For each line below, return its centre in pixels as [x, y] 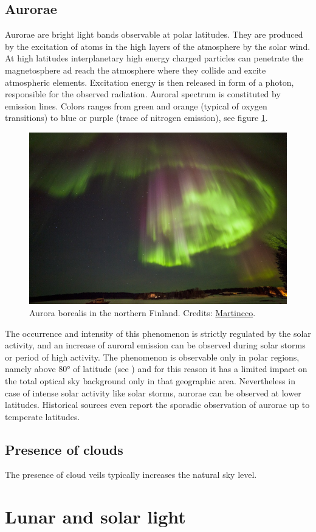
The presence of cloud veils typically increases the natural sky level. [131, 475]
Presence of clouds [64, 449]
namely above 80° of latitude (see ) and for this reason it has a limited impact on [156, 369]
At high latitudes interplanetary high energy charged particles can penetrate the [154, 58]
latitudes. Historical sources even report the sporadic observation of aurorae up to [157, 405]
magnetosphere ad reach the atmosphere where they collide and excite [136, 70]
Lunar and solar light [95, 516]
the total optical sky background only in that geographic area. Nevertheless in [150, 380]
